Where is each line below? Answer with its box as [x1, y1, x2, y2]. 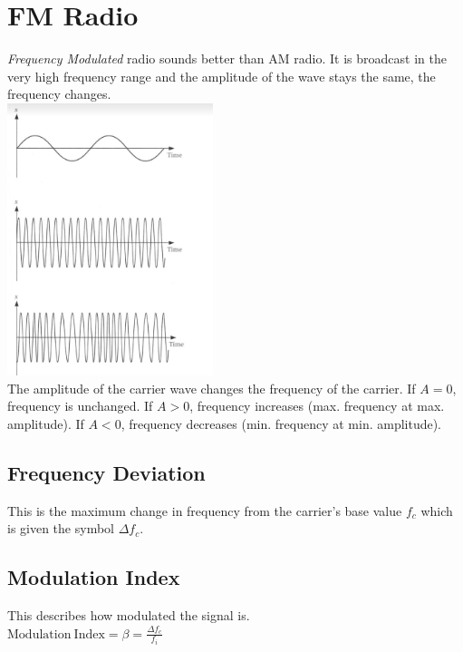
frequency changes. [7, 84, 111, 103]
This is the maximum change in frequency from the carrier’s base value [7, 501, 402, 520]
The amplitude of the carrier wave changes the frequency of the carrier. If [7, 378, 416, 397]
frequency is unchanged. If [7, 396, 153, 415]
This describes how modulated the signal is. [7, 606, 250, 624]
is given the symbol [7, 519, 114, 538]
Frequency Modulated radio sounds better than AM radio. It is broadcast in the [7, 49, 447, 68]
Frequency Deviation [7, 458, 206, 486]
